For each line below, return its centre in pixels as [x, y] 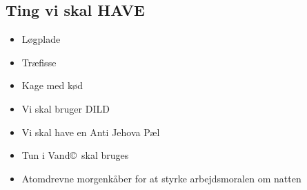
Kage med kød [52, 85]
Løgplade [41, 39]
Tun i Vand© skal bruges [75, 155]
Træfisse [39, 62]
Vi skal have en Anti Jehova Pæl [91, 132]
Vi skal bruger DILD [66, 108]
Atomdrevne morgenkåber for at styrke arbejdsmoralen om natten [161, 178]
